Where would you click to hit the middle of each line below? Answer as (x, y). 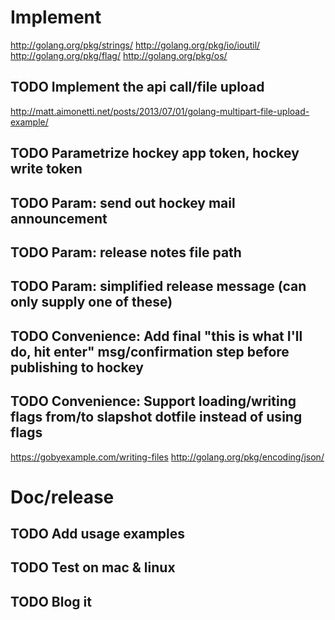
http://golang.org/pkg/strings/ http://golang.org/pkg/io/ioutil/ (135, 45)
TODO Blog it (51, 601)
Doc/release (62, 497)
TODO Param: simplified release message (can (158, 286)
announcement (59, 218)
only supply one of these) (91, 302)
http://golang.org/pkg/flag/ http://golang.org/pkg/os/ (119, 55)
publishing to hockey (77, 367)
